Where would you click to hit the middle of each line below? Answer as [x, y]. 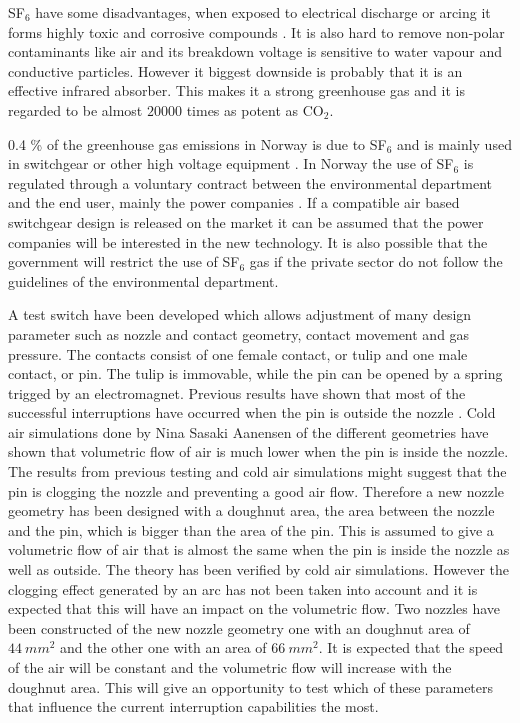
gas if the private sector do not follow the [376, 261]
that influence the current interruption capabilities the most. [193, 706]
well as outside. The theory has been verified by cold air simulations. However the [259, 569]
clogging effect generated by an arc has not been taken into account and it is [243, 588]
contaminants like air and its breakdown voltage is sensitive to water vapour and [255, 51]
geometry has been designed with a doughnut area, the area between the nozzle [251, 510]
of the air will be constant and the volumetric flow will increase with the [230, 667]
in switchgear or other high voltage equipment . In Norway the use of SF [231, 163]
